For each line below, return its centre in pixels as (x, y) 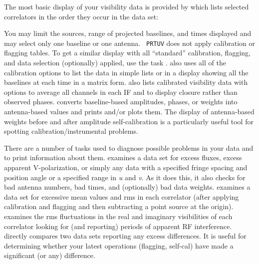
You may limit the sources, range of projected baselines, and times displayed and (128, 33)
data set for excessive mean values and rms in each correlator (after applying (122, 196)
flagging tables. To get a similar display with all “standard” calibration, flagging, (127, 53)
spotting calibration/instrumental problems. (71, 131)
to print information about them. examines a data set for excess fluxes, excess (123, 157)
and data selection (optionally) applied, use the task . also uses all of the (115, 63)
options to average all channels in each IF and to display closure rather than (121, 92)
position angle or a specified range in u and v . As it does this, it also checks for (125, 177)
